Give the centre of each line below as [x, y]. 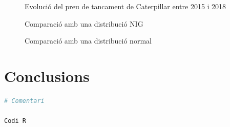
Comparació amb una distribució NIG [84, 23]
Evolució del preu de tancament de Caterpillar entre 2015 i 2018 [126, 6]
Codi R [15, 121]
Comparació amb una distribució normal [88, 41]
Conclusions [47, 76]
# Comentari [24, 101]
